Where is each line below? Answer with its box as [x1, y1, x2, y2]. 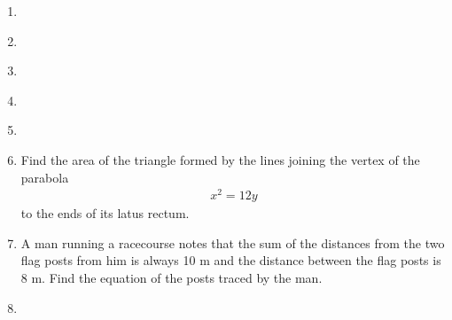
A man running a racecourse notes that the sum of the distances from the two [20, 233, 445, 252]
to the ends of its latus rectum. [20, 204, 190, 222]
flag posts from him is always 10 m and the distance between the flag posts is [20, 251, 441, 269]
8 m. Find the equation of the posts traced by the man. [20, 269, 323, 287]
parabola [20, 168, 69, 186]
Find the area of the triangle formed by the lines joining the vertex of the [20, 150, 420, 168]
